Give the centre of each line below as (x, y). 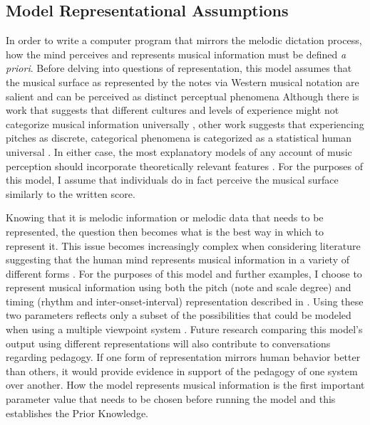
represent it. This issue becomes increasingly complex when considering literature (183, 245)
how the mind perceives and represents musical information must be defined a (176, 54)
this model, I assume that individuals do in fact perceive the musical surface (172, 180)
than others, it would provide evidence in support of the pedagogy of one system (182, 371)
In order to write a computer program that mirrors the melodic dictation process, (184, 40)
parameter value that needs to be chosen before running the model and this (171, 399)
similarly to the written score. (71, 193)
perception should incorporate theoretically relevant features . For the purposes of (184, 166)
